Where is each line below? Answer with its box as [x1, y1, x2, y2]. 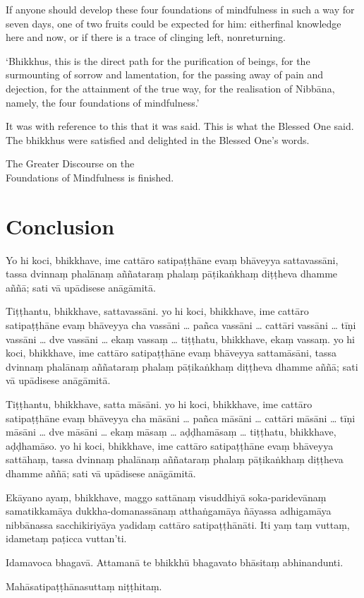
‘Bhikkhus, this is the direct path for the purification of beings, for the [6, 53, 310, 68]
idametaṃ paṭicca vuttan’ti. [6, 531, 127, 546]
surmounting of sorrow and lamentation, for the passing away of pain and [6, 67, 324, 82]
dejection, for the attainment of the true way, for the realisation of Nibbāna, [6, 80, 335, 95]
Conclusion [6, 211, 115, 240]
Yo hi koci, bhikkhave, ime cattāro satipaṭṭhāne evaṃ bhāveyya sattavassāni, [6, 252, 339, 267]
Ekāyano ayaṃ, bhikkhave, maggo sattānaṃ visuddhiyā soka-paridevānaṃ [6, 489, 327, 504]
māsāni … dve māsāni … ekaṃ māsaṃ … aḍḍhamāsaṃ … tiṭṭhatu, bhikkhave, [6, 424, 336, 439]
